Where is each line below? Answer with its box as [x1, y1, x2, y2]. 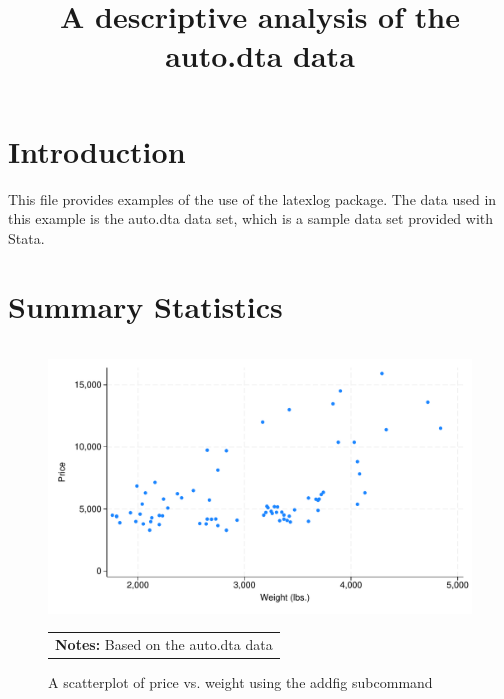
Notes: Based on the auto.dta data [55, 633, 273, 654]
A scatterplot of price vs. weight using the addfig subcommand [48, 672, 433, 693]
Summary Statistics [8, 286, 283, 327]
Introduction [8, 130, 186, 171]
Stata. [8, 227, 45, 248]
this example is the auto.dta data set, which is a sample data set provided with [8, 208, 494, 229]
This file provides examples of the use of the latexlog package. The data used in [8, 188, 497, 209]
